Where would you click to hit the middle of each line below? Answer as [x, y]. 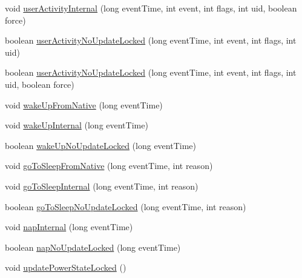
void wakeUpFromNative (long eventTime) [84, 104]
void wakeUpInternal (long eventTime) [77, 125]
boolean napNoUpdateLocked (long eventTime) [93, 247]
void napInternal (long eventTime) [69, 227]
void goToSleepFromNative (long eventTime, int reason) [109, 166]
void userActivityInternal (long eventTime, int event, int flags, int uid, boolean [151, 8]
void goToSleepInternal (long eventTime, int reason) [102, 186]
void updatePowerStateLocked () [66, 267]
